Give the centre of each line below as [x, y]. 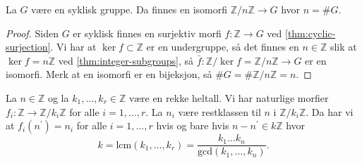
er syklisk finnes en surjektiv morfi [147, 33]
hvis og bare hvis [193, 125]
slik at [343, 47]
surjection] [28, 47]
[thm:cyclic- [310, 33]
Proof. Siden [32, 33]
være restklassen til [219, 111]
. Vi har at [73, 47]
